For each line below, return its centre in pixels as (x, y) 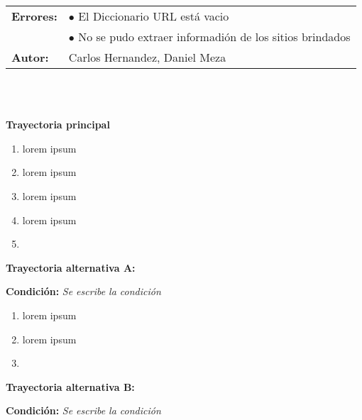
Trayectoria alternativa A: (71, 267)
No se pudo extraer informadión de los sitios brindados (214, 37)
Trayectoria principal (58, 125)
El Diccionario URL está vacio (154, 16)
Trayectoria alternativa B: (70, 386)
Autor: (30, 57)
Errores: (34, 16)
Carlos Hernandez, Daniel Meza (147, 57)
